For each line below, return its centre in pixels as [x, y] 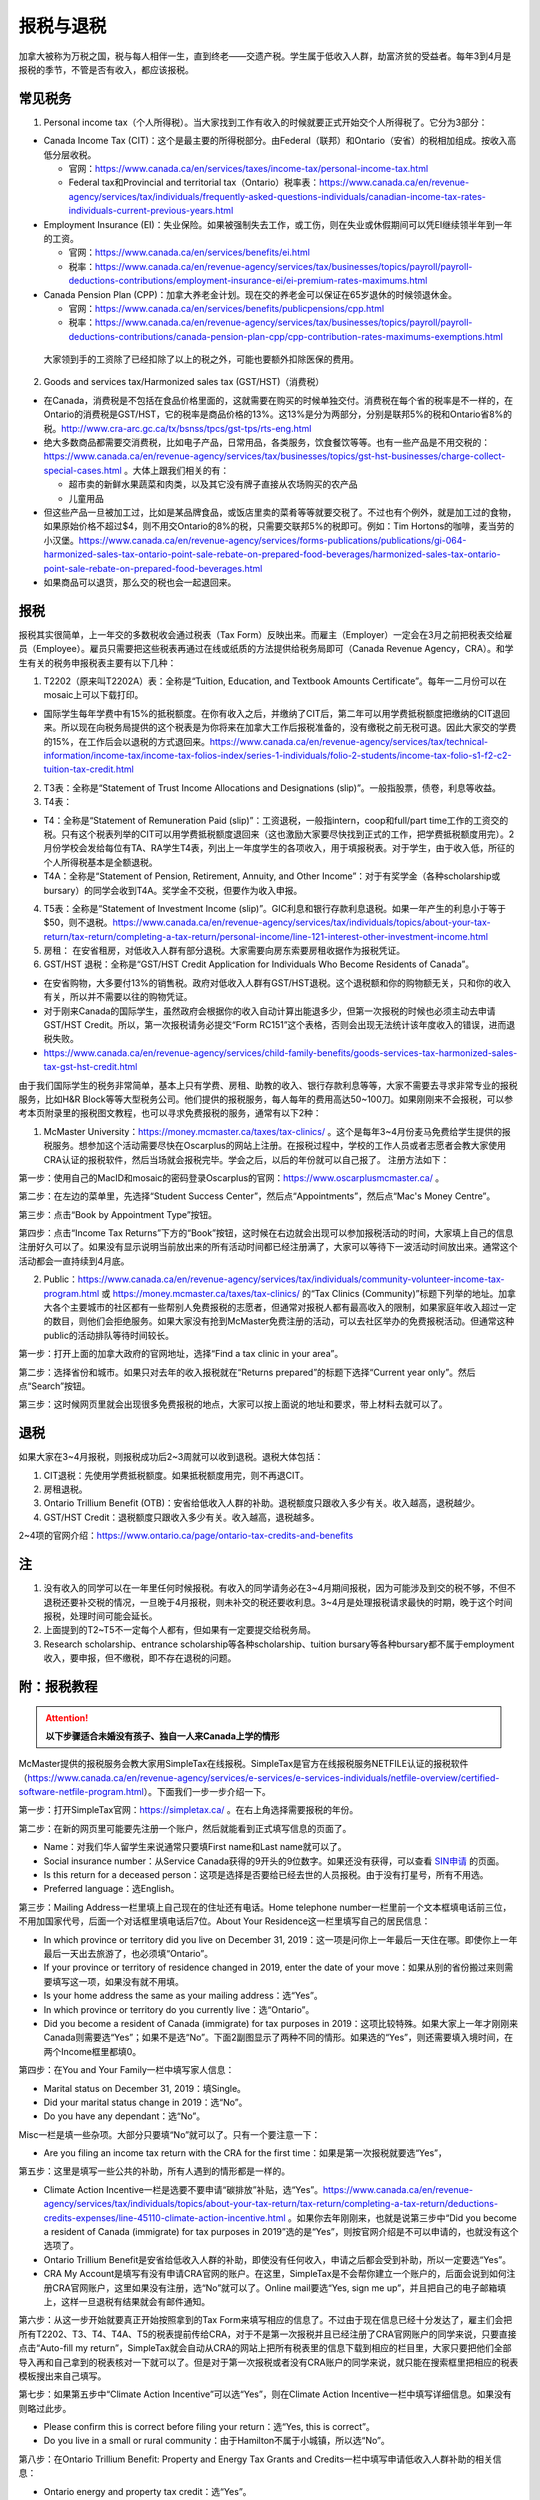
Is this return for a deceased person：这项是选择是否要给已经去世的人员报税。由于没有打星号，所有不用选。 [266, 1875]
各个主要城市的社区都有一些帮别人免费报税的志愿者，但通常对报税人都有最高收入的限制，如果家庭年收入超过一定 [284, 1307]
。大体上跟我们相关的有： [176, 470]
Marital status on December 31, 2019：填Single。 [145, 2088]
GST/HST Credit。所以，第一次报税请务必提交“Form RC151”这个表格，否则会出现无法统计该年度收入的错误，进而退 [279, 1025]
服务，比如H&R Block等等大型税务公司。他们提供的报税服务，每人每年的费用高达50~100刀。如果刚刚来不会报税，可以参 [266, 1099]
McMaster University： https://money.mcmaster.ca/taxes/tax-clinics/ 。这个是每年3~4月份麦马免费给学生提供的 [272, 1131]
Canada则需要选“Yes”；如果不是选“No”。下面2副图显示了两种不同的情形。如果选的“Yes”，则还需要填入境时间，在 [278, 2037]
